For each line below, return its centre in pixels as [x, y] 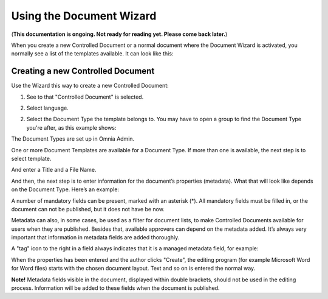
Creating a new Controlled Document [83, 71]
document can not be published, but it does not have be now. [88, 209]
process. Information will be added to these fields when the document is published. [115, 288]
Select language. [48, 108]
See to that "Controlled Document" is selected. [85, 97]
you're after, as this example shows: [71, 127]
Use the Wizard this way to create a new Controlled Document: [90, 86]
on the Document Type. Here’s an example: [65, 189]
